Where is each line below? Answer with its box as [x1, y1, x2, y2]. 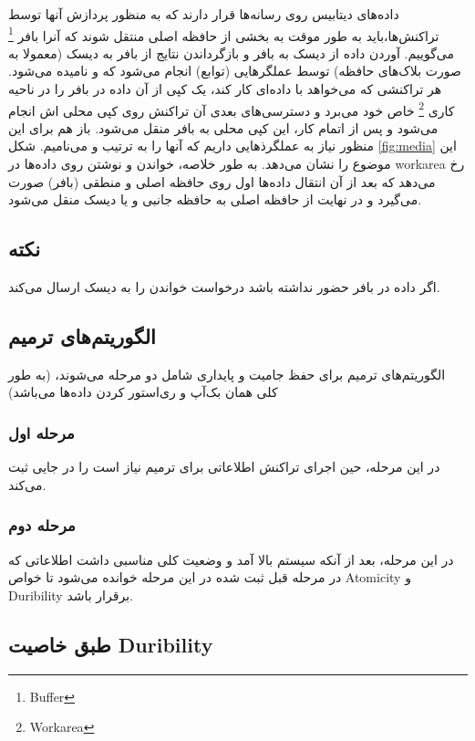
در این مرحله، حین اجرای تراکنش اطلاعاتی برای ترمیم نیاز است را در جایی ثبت [8, 457, 440, 476]
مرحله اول [8, 421, 75, 444]
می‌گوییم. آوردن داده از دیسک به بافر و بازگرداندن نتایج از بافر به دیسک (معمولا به [8, 43, 454, 62]
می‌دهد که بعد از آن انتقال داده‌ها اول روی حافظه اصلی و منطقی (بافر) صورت [8, 172, 436, 191]
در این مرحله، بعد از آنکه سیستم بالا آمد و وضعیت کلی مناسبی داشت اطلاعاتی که [8, 549, 454, 569]
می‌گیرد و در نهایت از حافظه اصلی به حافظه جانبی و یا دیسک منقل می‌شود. [8, 190, 422, 209]
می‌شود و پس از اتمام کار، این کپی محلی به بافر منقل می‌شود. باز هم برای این [8, 118, 439, 137]
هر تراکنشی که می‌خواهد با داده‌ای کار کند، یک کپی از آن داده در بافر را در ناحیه [8, 79, 442, 99]
